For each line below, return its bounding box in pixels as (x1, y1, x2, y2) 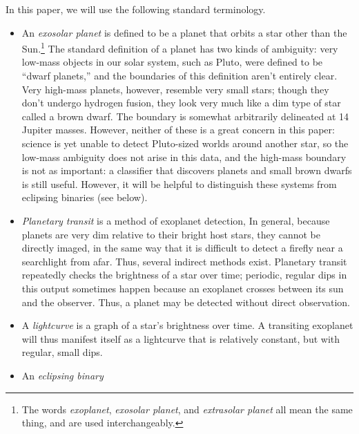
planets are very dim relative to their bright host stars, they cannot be (21, 227, 321, 241)
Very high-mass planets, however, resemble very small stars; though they (21, 82, 329, 96)
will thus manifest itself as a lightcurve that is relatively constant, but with (21, 331, 340, 346)
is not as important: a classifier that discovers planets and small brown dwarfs (21, 163, 352, 178)
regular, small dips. (21, 345, 103, 359)
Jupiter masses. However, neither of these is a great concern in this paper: (21, 122, 335, 137)
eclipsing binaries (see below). (21, 190, 148, 205)
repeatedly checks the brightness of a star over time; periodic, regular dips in (21, 267, 347, 282)
